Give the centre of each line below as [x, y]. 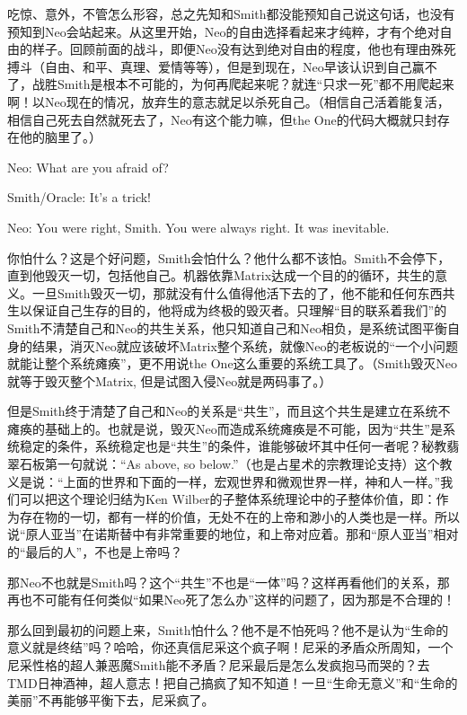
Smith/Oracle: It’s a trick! [79, 197]
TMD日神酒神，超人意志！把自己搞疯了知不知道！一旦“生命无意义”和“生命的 [233, 682]
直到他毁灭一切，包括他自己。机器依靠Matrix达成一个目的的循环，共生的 [221, 275]
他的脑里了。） [60, 137]
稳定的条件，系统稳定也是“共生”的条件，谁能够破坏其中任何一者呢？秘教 [233, 446]
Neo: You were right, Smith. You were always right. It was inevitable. [198, 227]
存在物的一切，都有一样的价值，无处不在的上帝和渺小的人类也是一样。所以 [239, 516]
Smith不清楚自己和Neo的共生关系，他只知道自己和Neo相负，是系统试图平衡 [227, 327]
